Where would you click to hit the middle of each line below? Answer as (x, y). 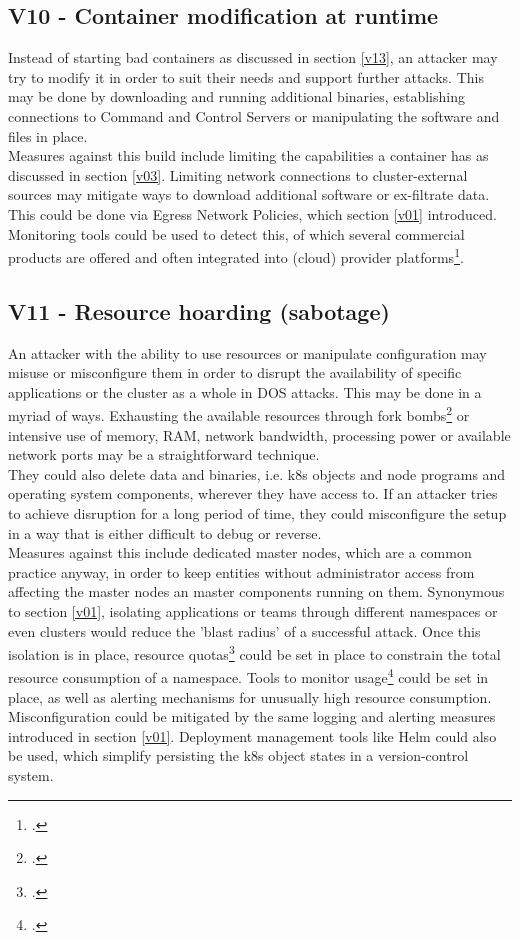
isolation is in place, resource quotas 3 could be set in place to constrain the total (254, 652)
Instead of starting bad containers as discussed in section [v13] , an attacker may (253, 57)
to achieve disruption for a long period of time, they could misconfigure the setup (257, 513)
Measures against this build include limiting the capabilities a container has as (248, 155)
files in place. (48, 135)
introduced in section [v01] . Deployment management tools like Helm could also (252, 735)
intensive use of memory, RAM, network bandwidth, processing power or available (259, 434)
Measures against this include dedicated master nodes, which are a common (240, 552)
